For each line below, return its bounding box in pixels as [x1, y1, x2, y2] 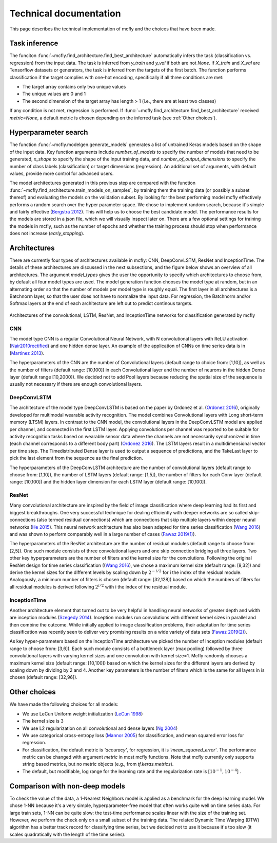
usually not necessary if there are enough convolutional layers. [9, 381, 143, 387]
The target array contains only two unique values [22, 84, 126, 90]
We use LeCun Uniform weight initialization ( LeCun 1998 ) [22, 710, 143, 717]
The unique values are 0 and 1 [22, 91, 86, 97]
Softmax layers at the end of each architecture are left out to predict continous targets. [9, 300, 193, 307]
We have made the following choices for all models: [9, 701, 119, 707]
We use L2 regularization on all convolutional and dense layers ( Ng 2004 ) [22, 725, 178, 731]
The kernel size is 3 [22, 718, 64, 724]
